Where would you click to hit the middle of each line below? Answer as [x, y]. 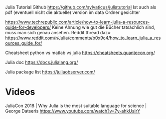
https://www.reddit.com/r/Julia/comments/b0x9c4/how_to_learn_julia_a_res [83, 38]
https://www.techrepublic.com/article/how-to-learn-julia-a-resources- [78, 22]
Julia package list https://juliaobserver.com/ [50, 72]
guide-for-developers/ [28, 27]
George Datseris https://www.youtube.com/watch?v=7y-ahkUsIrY [73, 111]
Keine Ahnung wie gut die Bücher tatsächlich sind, [104, 27]
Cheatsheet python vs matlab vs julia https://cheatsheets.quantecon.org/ [80, 53]
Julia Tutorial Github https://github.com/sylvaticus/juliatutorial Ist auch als [81, 7]
